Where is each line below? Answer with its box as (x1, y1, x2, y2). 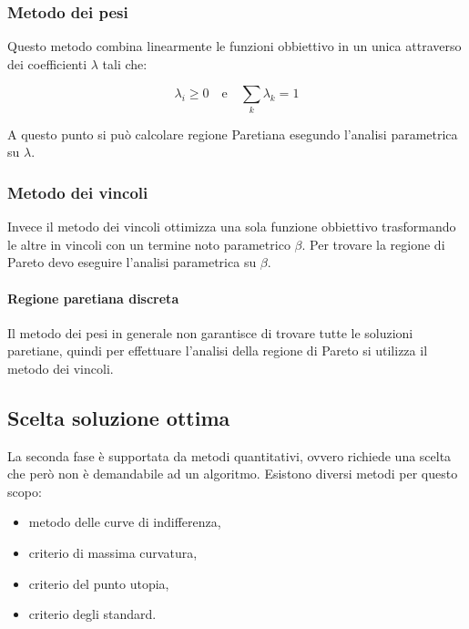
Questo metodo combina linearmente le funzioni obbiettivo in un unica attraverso (7, 36, 462, 56)
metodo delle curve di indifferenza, (28, 512, 221, 531)
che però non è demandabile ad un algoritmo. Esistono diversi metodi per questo (7, 464, 458, 483)
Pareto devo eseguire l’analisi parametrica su (7, 253, 257, 272)
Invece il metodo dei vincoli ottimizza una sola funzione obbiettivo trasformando (7, 217, 456, 236)
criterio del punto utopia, (28, 573, 169, 593)
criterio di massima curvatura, (28, 543, 198, 562)
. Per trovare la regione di (301, 234, 445, 253)
